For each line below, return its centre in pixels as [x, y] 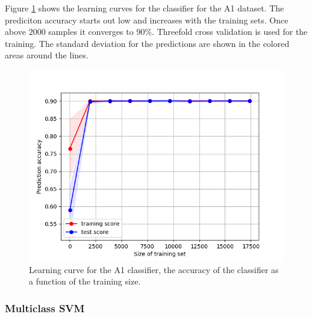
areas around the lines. [47, 55]
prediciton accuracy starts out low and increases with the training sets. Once [147, 20]
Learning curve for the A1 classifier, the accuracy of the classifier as [154, 269]
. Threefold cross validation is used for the [230, 32]
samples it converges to [91, 32]
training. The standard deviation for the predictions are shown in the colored [147, 43]
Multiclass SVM [45, 308]
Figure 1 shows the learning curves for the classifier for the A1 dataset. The [145, 8]
